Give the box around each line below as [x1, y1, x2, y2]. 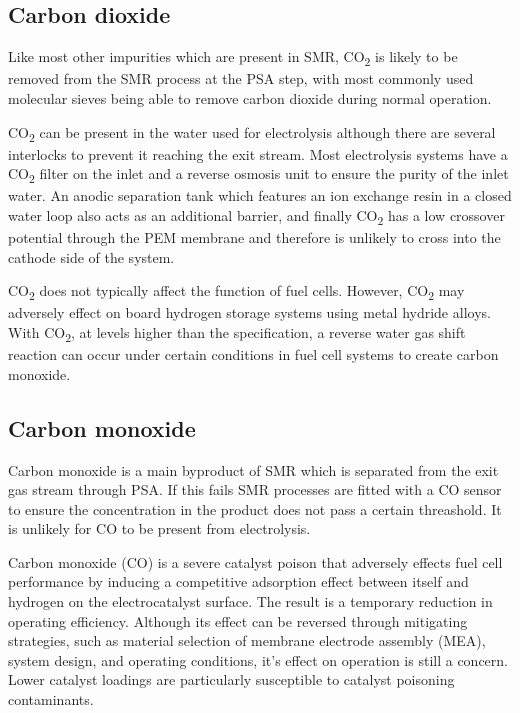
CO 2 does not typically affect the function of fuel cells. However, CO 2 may [8, 280, 465, 304]
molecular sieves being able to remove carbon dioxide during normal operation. [8, 87, 492, 108]
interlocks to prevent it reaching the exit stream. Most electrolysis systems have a [8, 143, 508, 164]
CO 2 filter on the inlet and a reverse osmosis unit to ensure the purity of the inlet [8, 163, 509, 187]
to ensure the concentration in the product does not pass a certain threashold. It [8, 498, 502, 519]
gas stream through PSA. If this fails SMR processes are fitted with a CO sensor [8, 479, 502, 500]
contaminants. [8, 689, 94, 710]
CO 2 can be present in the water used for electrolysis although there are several [8, 121, 496, 145]
